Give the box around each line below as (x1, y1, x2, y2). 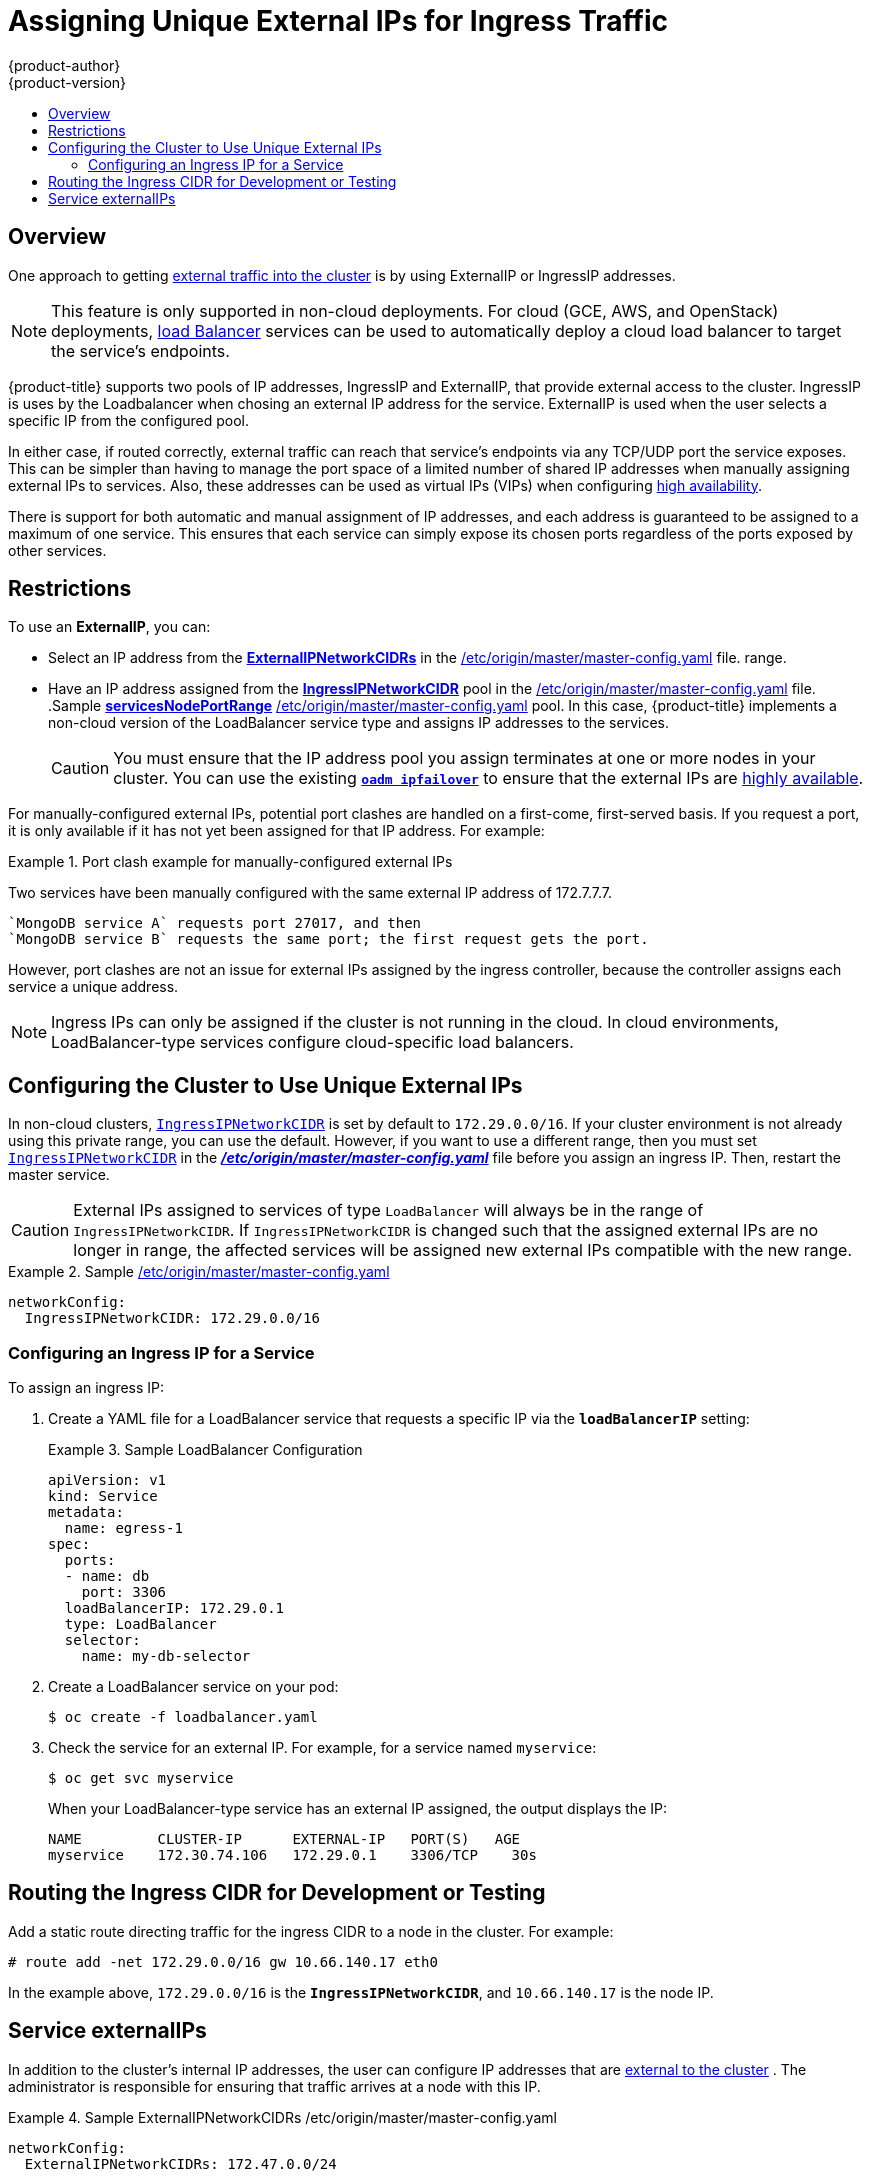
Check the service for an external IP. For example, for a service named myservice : (48, 1739, 597, 1757)
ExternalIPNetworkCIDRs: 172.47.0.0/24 (24, 2155, 337, 2172)
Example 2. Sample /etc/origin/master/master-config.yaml (8, 1263, 390, 1281)
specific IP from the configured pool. (8, 411, 250, 429)
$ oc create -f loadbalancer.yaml (48, 1709, 318, 1726)
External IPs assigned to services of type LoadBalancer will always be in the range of (73, 1200, 704, 1221)
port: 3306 (81, 1584, 167, 1601)
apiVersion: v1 (48, 1472, 167, 1489)
